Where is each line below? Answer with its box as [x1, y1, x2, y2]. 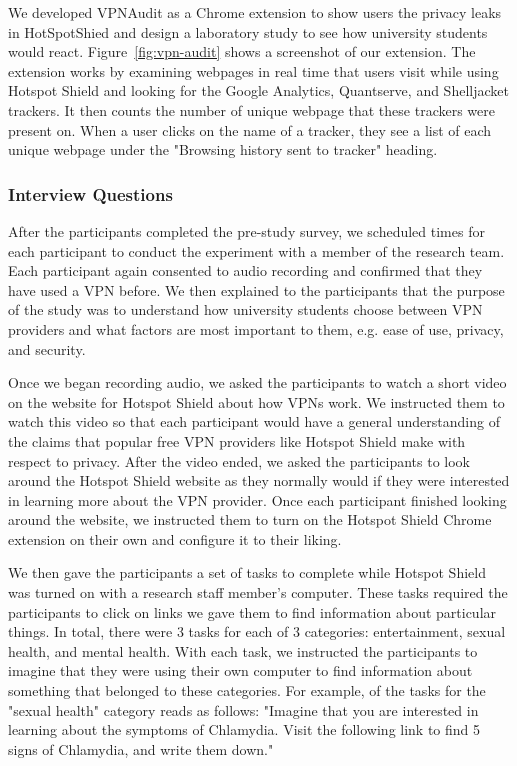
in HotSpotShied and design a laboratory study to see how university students [8, 21, 488, 42]
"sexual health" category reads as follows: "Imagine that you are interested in [8, 699, 479, 720]
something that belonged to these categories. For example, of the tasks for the [8, 680, 486, 701]
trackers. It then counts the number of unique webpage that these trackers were [8, 99, 495, 120]
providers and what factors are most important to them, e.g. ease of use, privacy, [8, 318, 504, 339]
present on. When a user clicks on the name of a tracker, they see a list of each [8, 119, 492, 140]
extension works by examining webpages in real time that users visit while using [8, 60, 499, 81]
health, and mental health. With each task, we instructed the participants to [8, 640, 478, 661]
